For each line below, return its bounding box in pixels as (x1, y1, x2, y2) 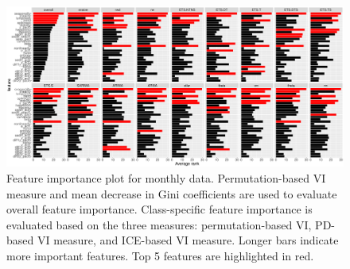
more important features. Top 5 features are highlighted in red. (6, 248, 314, 264)
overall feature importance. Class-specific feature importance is (6, 201, 313, 217)
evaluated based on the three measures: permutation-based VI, (6, 216, 312, 232)
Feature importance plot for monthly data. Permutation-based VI (6, 170, 326, 186)
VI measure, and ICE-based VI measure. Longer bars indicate (37, 232, 339, 248)
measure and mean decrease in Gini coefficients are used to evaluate (6, 185, 337, 202)
